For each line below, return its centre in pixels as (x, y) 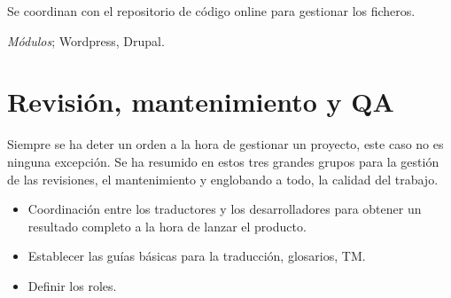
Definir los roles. (72, 285)
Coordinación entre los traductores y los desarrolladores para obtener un (225, 209)
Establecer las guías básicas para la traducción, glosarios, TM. (197, 256)
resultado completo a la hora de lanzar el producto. (167, 226)
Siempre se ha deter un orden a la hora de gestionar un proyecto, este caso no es (225, 144)
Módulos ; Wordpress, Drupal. (86, 40)
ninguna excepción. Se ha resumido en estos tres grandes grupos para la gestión (223, 161)
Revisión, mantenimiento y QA (201, 102)
